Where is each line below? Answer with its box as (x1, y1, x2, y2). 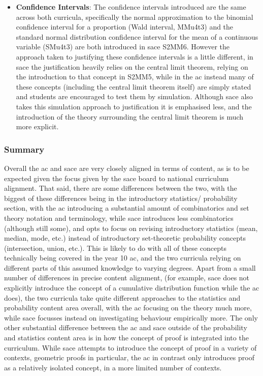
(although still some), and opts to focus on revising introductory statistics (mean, (4, 222, 258, 233)
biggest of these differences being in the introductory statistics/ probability (4, 192, 238, 203)
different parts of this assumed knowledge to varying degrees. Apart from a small (4, 262, 256, 273)
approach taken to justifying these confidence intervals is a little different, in (16, 51, 253, 62)
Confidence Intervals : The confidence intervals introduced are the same (16, 2, 246, 12)
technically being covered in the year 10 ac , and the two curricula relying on (4, 252, 241, 263)
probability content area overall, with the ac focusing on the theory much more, (4, 302, 252, 313)
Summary (4, 142, 45, 155)
